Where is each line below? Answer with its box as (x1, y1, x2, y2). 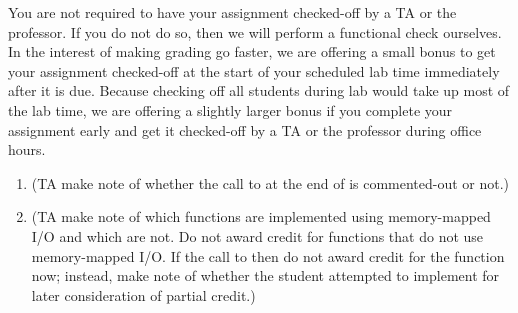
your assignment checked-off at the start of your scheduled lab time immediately (8, 60, 500, 81)
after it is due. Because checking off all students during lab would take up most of (8, 80, 510, 101)
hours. (8, 139, 46, 160)
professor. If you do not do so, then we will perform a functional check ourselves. (8, 21, 502, 42)
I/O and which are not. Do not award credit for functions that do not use (31, 225, 484, 246)
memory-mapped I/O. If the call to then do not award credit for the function (31, 245, 505, 266)
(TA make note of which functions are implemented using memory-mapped (31, 206, 491, 227)
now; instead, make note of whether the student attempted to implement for (31, 265, 500, 286)
